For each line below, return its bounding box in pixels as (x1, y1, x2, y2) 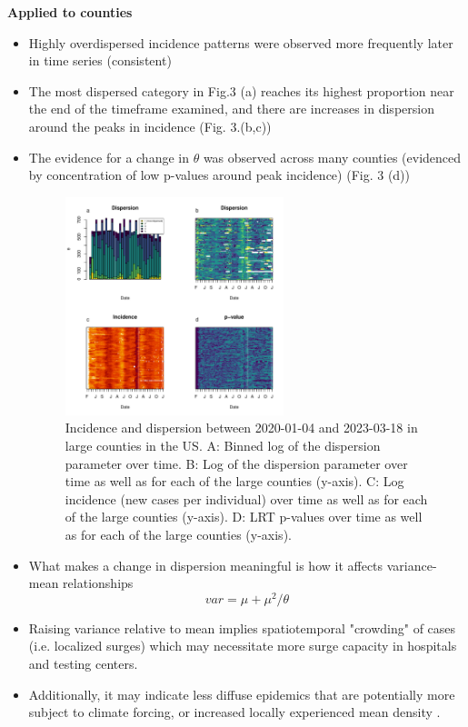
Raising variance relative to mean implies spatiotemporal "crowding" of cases (28, 618, 456, 637)
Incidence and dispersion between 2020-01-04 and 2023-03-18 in (65, 418, 418, 437)
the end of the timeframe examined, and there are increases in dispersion (28, 99, 434, 118)
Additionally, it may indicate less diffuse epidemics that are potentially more (28, 684, 455, 703)
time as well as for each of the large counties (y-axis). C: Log (65, 472, 404, 491)
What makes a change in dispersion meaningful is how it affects (28, 555, 383, 574)
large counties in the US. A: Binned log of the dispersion (65, 436, 381, 455)
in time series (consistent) (28, 51, 172, 70)
